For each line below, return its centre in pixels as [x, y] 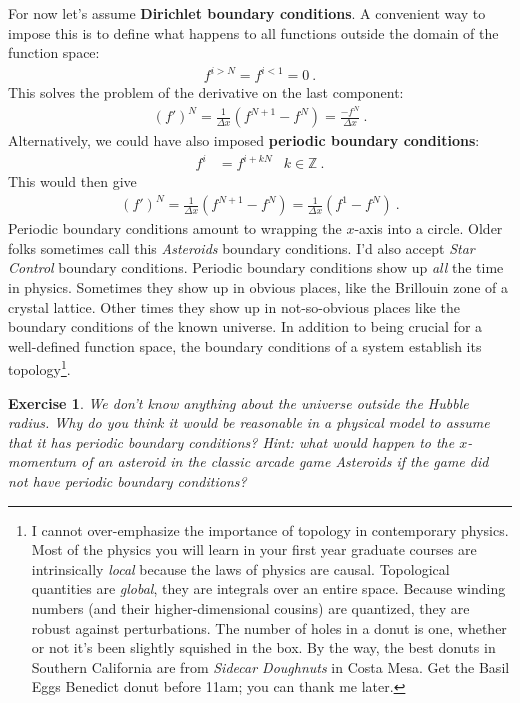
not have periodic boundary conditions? [127, 481]
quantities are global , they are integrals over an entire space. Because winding [268, 588]
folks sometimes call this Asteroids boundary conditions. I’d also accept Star [241, 247]
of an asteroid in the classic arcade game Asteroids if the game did [284, 461]
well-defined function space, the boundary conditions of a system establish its [245, 345]
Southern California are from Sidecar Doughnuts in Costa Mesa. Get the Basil [270, 666]
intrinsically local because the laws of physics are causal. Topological [240, 568]
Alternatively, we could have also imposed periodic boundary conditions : [244, 140]
